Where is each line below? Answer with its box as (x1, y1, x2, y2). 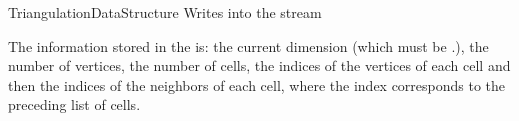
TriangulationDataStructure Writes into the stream (8, 2, 322, 22)
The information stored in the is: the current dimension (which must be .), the (8, 35, 489, 56)
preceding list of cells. (8, 94, 141, 115)
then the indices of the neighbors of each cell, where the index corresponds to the (8, 74, 506, 95)
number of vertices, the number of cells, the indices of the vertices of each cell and (8, 55, 511, 76)
